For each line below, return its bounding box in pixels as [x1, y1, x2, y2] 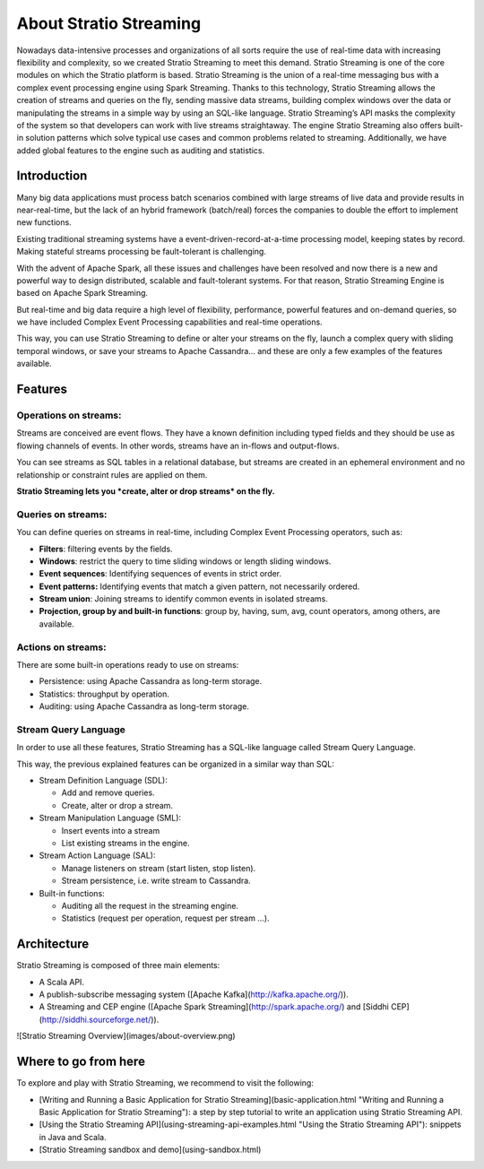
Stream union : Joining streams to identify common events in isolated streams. [39, 593, 329, 604]
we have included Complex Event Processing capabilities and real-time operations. [16, 316, 323, 327]
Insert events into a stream [61, 825, 160, 836]
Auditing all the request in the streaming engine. [61, 901, 239, 911]
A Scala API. [39, 976, 85, 987]
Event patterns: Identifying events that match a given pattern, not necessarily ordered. [39, 581, 360, 592]
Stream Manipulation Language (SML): [39, 812, 182, 824]
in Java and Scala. [39, 1131, 107, 1142]
